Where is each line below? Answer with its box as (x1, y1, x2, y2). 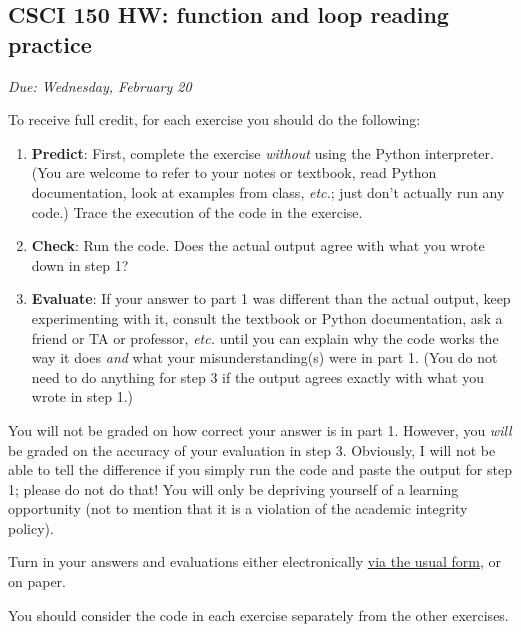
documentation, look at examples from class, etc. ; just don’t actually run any (31, 181, 505, 202)
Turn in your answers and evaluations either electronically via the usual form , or (8, 551, 501, 572)
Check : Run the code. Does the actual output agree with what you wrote (31, 235, 485, 256)
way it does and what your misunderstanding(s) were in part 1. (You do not (31, 347, 498, 368)
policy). (8, 517, 54, 538)
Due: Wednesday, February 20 (8, 75, 192, 96)
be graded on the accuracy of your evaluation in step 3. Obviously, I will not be (8, 439, 496, 460)
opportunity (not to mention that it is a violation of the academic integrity (8, 498, 468, 519)
